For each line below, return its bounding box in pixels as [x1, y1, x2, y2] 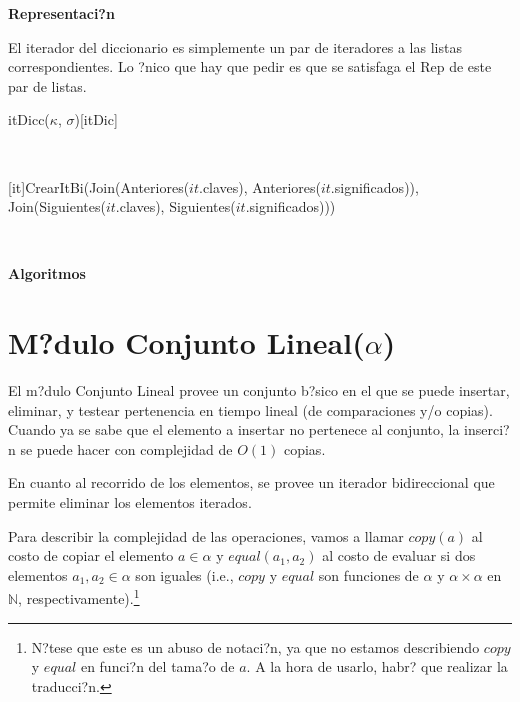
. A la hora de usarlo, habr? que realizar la [246, 656, 508, 677]
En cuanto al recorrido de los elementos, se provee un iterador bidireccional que [8, 472, 495, 493]
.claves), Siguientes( [115, 196, 236, 217]
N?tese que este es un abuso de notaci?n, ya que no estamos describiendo [31, 636, 480, 657]
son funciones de [318, 564, 419, 585]
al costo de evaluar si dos [322, 545, 476, 566]
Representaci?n [8, 3, 115, 23]
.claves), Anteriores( [199, 176, 321, 197]
